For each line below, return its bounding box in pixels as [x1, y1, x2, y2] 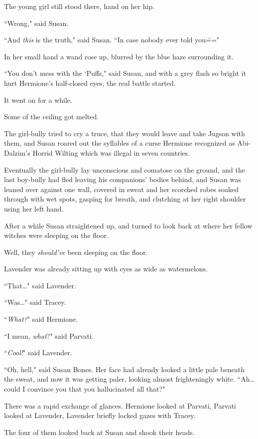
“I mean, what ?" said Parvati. [4, 330, 94, 341]
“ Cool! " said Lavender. [4, 347, 72, 358]
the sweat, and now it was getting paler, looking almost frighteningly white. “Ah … [4, 374, 255, 384]
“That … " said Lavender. [4, 280, 76, 290]
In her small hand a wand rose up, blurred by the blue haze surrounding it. [4, 51, 234, 61]
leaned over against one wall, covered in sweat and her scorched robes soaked [4, 184, 239, 194]
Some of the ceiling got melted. [4, 111, 99, 122]
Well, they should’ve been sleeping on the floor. [4, 246, 148, 257]
